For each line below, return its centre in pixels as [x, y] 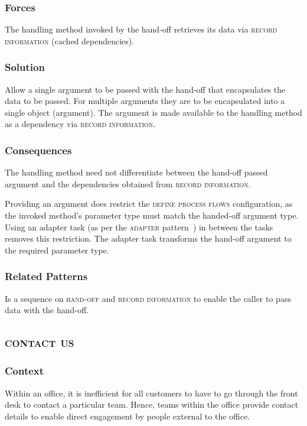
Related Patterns [46, 276]
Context [25, 371]
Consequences [38, 150]
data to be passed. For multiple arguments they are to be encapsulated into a [145, 101]
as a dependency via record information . [80, 124]
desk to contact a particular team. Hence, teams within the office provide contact [152, 404]
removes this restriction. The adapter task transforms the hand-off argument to [148, 238]
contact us [40, 342]
